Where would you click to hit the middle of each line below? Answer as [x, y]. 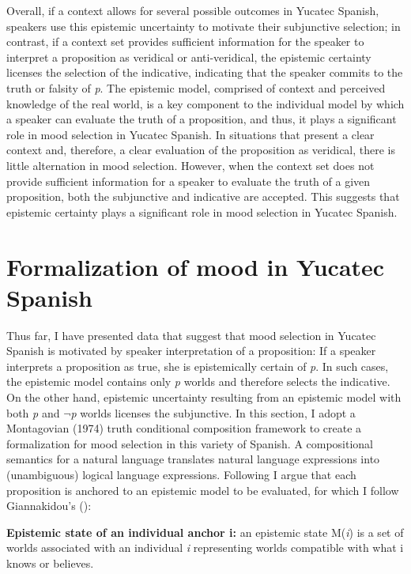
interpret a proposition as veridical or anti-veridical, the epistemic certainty [189, 57]
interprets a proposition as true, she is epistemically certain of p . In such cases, [198, 366]
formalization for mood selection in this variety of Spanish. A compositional [190, 443]
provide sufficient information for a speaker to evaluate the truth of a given [189, 181]
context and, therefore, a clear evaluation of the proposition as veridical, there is [201, 150]
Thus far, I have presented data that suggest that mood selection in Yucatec [191, 335]
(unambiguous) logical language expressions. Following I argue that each [181, 474]
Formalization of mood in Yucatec [196, 266]
